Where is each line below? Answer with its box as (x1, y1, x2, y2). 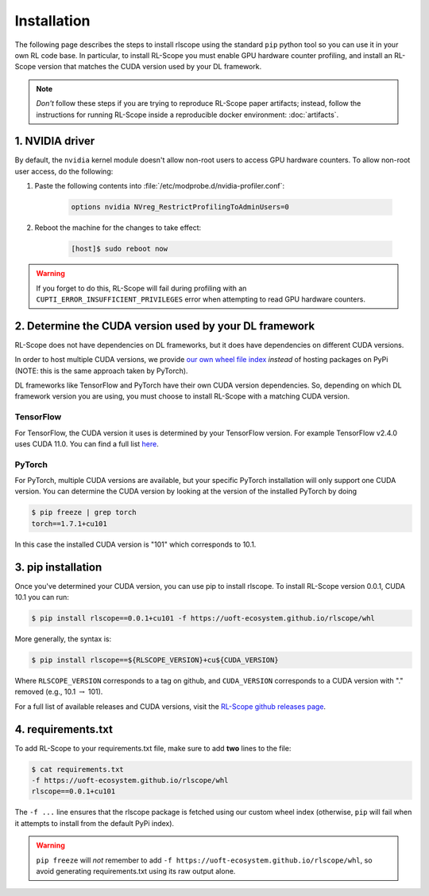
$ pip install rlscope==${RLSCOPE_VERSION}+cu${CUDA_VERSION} (31, 656, 279, 664)
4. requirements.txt (14, 723, 113, 736)
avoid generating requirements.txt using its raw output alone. (36, 867, 236, 876)
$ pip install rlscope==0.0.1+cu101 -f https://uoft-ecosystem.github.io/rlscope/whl (31, 614, 375, 623)
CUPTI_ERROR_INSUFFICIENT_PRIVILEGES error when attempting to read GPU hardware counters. (36, 294, 365, 304)
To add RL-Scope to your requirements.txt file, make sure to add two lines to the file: (14, 743, 292, 753)
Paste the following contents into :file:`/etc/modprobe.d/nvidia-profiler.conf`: (34, 181, 285, 191)
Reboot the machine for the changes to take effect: (34, 223, 202, 232)
